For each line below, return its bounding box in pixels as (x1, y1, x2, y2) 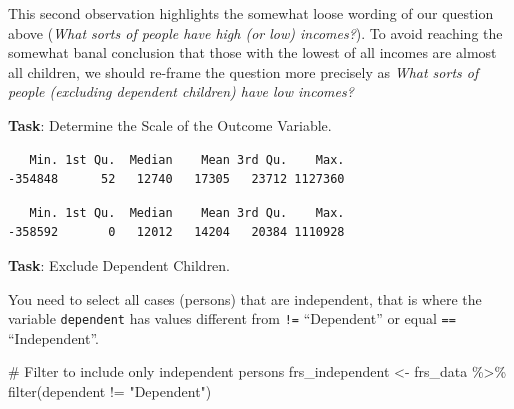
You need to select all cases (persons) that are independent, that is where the (8, 288, 482, 309)
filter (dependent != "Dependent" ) (8, 380, 212, 401)
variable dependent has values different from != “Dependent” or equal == (8, 308, 456, 329)
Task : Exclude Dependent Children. (8, 254, 231, 275)
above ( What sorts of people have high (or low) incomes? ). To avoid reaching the (8, 22, 503, 43)
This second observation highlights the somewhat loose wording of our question (8, 3, 494, 23)
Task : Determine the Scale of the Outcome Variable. (8, 114, 332, 135)
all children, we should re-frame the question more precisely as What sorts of (8, 61, 479, 82)
